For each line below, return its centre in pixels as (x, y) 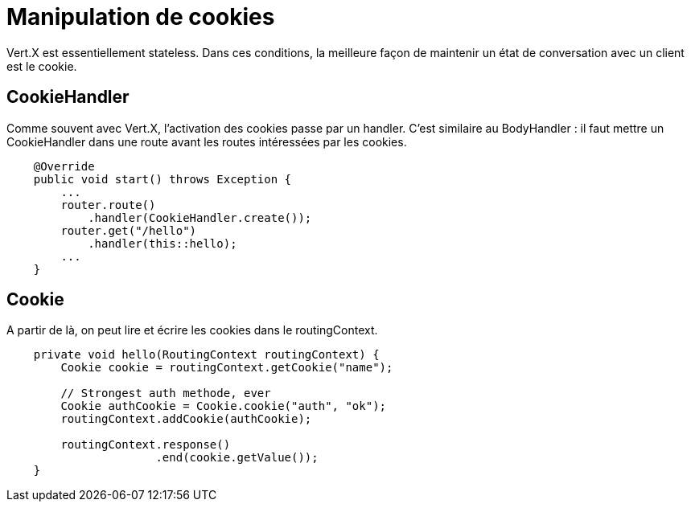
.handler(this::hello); (162, 243)
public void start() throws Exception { (162, 179)
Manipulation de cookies (141, 17)
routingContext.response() (146, 445)
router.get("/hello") (129, 230)
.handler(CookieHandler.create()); (200, 217)
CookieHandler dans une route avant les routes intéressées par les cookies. (207, 141)
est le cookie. (42, 66)
